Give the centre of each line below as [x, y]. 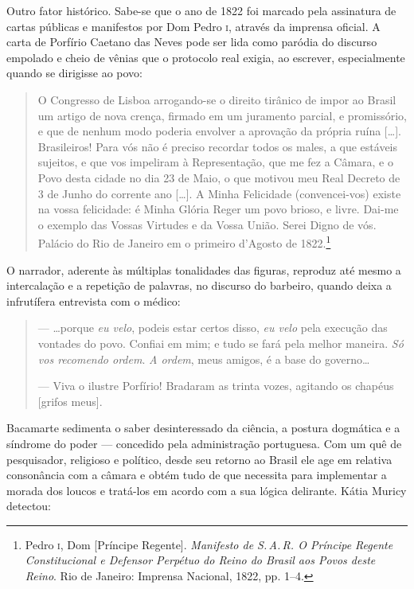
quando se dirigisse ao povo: [74, 73]
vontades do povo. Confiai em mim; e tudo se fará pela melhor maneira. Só [221, 343]
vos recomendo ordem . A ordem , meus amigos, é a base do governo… [204, 359]
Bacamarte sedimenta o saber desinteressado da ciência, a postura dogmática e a [203, 428]
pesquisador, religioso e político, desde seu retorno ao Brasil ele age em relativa [199, 459]
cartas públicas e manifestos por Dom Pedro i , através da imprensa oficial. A [193, 26]
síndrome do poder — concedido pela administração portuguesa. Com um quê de [204, 443]
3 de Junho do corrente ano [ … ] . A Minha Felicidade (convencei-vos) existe [219, 193]
